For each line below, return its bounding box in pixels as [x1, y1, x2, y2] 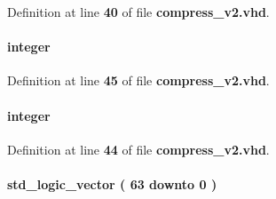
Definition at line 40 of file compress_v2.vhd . [7, 3, 270, 20]
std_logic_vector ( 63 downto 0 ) [7, 174, 217, 193]
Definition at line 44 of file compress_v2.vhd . [7, 139, 270, 158]
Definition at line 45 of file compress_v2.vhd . [7, 71, 270, 90]
